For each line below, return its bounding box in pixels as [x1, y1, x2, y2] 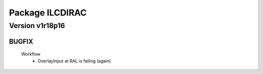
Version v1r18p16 [9, 21, 65, 30]
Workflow [21, 51, 41, 57]
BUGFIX [9, 37, 34, 45]
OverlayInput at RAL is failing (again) [38, 58, 111, 64]
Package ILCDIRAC [9, 7, 87, 18]
